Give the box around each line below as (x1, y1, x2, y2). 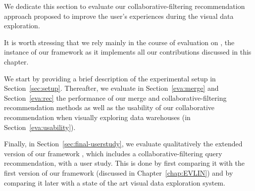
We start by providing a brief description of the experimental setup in (4, 73, 216, 83)
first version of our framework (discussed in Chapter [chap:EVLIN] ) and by (4, 167, 233, 178)
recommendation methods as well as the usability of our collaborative (4, 102, 215, 113)
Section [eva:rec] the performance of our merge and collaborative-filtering (4, 92, 227, 103)
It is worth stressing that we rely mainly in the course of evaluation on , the (4, 37, 235, 47)
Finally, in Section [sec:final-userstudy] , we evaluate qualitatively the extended (4, 138, 243, 149)
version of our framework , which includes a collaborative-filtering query (4, 148, 222, 158)
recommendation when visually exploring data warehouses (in (4, 112, 191, 122)
